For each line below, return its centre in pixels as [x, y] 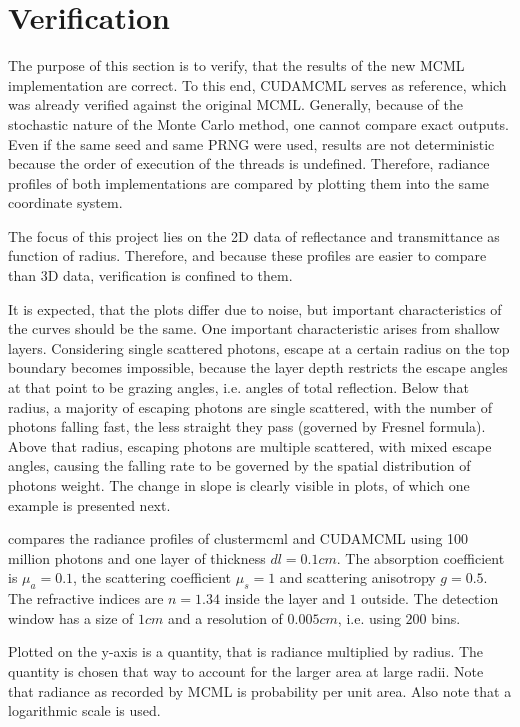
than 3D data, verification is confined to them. [150, 275]
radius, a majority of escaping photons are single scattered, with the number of [250, 406]
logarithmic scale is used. [84, 710]
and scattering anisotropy [357, 577]
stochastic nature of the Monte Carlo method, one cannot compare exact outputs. [258, 123]
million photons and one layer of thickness [137, 557]
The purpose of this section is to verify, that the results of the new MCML [236, 65]
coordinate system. [65, 202]
